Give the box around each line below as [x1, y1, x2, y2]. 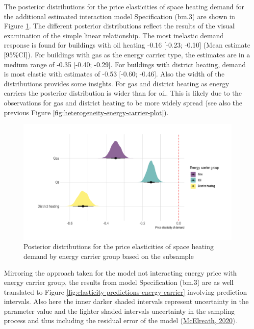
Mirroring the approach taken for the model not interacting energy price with [4, 267, 237, 278]
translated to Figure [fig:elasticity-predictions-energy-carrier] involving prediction [4, 286, 247, 297]
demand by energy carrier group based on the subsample [24, 251, 194, 261]
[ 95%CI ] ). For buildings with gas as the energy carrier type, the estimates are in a [4, 49, 251, 59]
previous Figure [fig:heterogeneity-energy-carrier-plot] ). [4, 107, 169, 117]
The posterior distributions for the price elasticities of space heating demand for [4, 1, 244, 11]
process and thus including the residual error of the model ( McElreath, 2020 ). [4, 315, 237, 326]
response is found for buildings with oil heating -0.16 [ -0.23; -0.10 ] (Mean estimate [4, 40, 251, 50]
